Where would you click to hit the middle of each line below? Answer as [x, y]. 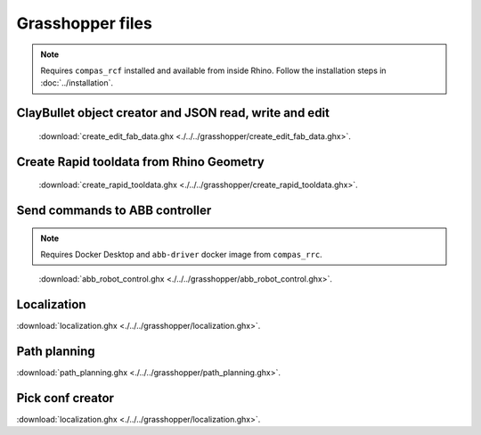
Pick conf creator [65, 398]
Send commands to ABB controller [114, 210]
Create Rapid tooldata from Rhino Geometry [140, 162]
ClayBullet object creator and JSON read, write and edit [173, 113]
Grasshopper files [85, 23]
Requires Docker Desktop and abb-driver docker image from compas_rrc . [181, 254]
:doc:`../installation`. [77, 83]
